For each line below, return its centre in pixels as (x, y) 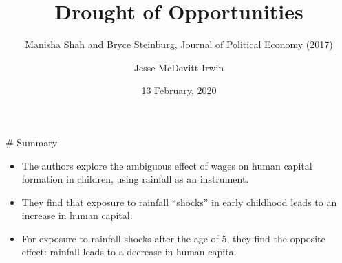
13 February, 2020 (179, 90)
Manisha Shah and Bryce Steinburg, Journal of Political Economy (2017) (179, 44)
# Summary (32, 142)
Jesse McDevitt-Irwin (179, 67)
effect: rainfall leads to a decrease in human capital (129, 252)
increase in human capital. (77, 215)
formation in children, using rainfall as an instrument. (135, 179)
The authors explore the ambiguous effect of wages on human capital (167, 165)
